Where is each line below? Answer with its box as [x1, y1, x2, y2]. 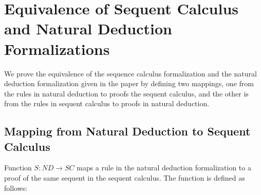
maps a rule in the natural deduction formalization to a [77, 162, 251, 173]
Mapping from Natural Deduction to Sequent [4, 123, 251, 139]
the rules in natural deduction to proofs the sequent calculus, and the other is [4, 88, 249, 99]
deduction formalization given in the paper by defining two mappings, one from [4, 78, 254, 89]
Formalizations [4, 38, 110, 59]
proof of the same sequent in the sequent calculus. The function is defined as [4, 172, 245, 183]
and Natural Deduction [4, 18, 172, 39]
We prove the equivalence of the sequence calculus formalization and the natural [4, 68, 257, 79]
